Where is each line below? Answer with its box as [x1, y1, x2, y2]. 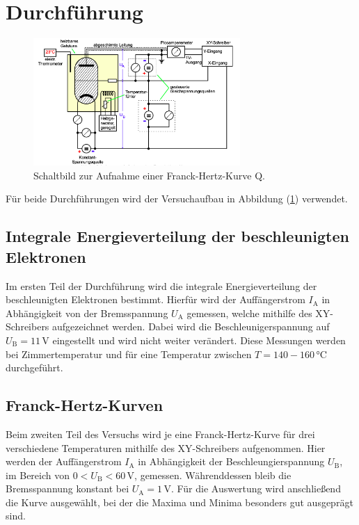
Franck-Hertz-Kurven [6, 394, 163, 416]
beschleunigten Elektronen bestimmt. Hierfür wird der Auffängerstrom [6, 292, 305, 307]
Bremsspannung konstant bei [6, 481, 129, 496]
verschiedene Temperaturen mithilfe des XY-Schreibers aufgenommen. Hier [6, 440, 326, 455]
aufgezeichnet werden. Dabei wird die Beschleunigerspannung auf [52, 319, 330, 334]
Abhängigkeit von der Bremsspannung [6, 305, 168, 320]
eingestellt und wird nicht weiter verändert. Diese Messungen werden [52, 332, 346, 347]
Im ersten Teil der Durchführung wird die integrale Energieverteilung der [6, 278, 317, 293]
